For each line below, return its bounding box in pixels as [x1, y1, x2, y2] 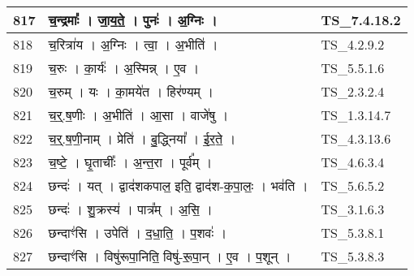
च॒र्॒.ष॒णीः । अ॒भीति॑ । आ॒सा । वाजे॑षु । [48, 106, 229, 124]
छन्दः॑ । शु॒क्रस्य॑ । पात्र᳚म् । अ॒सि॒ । [48, 200, 213, 218]
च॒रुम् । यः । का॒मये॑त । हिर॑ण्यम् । [48, 82, 213, 101]
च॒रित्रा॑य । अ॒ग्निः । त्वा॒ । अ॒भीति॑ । [48, 35, 218, 54]
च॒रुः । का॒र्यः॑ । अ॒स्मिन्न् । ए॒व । [48, 58, 200, 77]
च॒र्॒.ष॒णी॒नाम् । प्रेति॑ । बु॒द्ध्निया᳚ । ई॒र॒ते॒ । [48, 129, 236, 148]
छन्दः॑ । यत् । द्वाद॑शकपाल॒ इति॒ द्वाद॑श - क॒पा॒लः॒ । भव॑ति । [48, 176, 308, 195]
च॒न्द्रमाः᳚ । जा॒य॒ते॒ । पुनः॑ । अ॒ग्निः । [48, 11, 218, 29]
